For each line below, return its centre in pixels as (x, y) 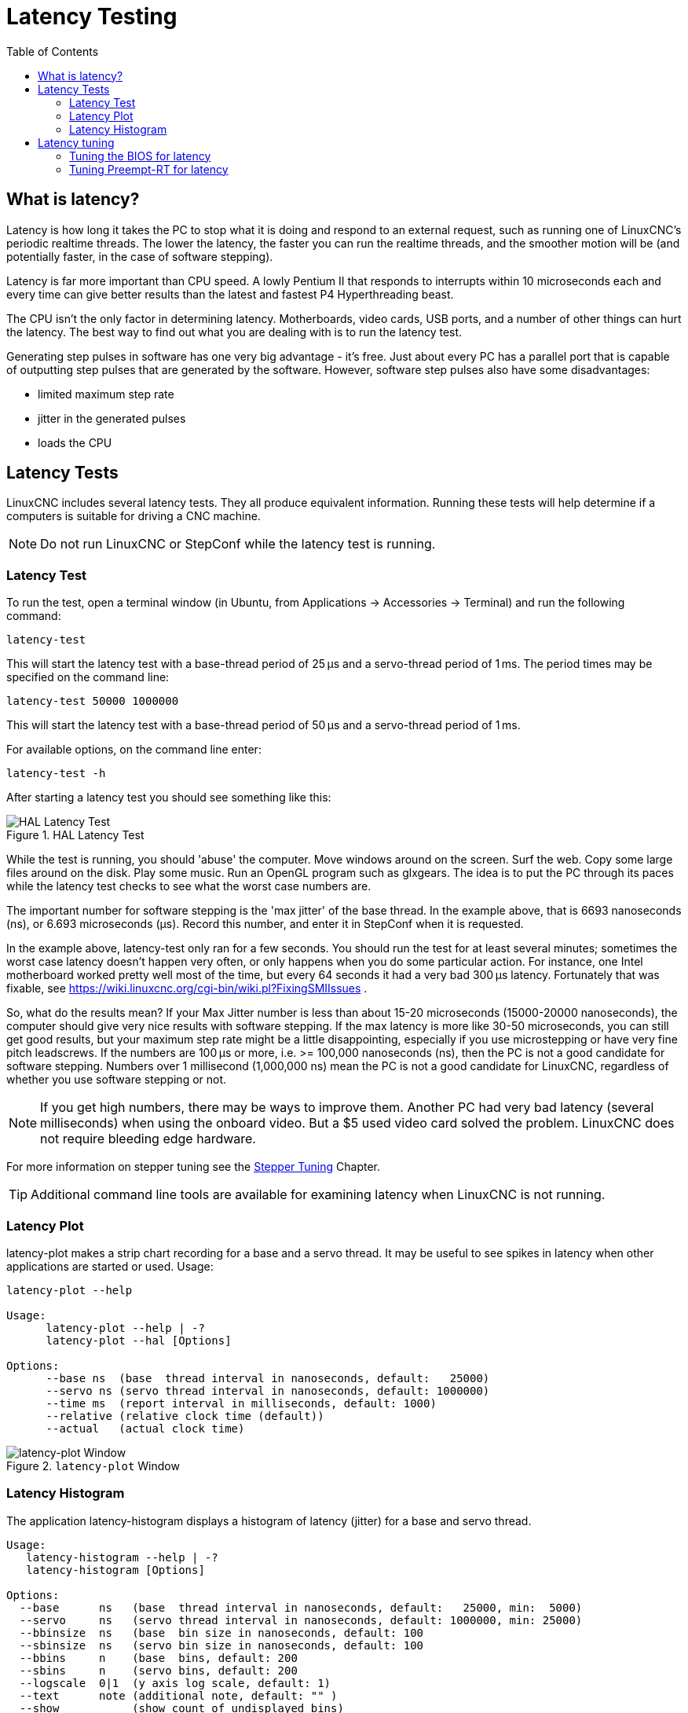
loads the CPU (75, 442)
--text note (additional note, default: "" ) (178, 1695)
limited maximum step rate (106, 394)
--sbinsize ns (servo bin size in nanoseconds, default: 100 (221, 1645)
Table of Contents (53, 51)
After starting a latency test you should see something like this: (169, 798)
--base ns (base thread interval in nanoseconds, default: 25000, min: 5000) (301, 1607)
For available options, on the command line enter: (134, 750)
